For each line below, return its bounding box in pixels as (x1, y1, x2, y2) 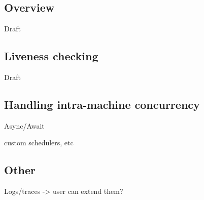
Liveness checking (4, 48, 98, 64)
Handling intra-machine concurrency (4, 96, 200, 112)
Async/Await (4, 120, 45, 131)
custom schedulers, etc (4, 137, 74, 148)
